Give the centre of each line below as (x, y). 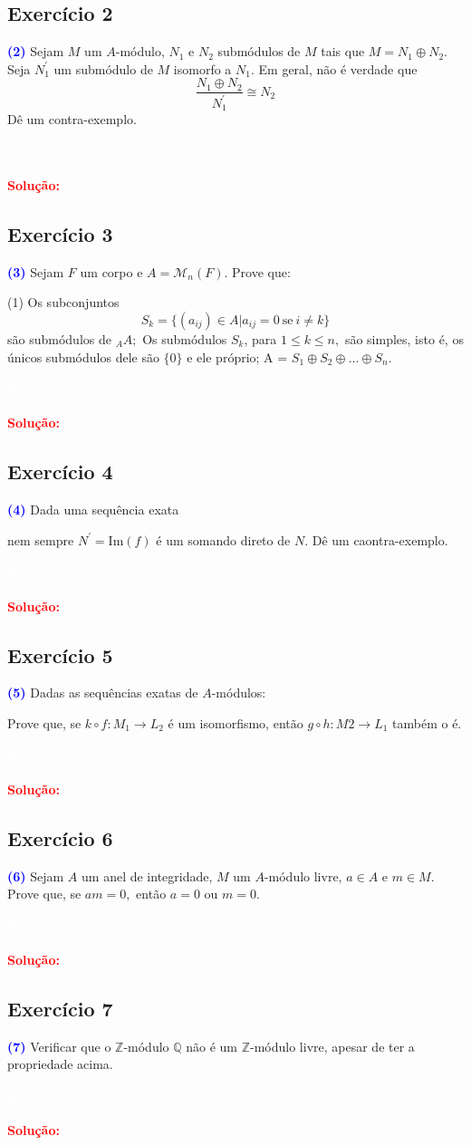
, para (260, 339)
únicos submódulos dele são (83, 356)
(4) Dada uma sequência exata (93, 510)
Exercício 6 (60, 837)
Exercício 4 (60, 471)
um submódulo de (103, 68)
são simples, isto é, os (404, 339)
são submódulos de (59, 339)
